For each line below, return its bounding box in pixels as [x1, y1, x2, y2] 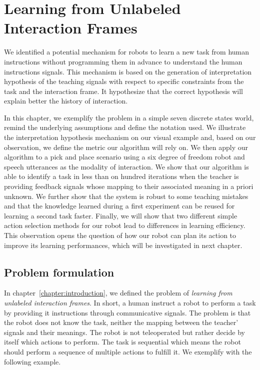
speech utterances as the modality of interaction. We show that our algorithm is [4, 161, 249, 171]
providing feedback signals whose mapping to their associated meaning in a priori [4, 181, 253, 191]
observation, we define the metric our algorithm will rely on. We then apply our [4, 141, 248, 152]
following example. [4, 356, 61, 366]
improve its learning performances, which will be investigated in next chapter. [4, 239, 242, 250]
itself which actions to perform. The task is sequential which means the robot [4, 336, 241, 347]
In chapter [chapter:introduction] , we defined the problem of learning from [4, 287, 232, 298]
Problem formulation [4, 264, 114, 279]
